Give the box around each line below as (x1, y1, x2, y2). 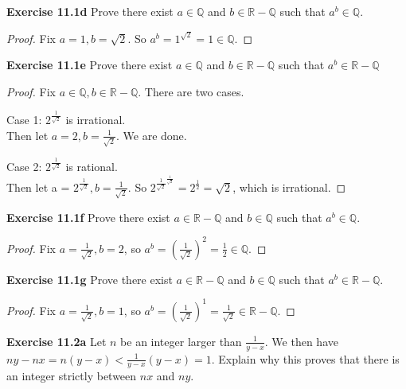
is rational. (65, 158, 118, 175)
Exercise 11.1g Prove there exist (6, 270, 173, 287)
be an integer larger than (120, 333, 242, 349)
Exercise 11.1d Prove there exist (6, 3, 174, 19)
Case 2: (6, 158, 42, 175)
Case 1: (6, 111, 42, 128)
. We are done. (116, 126, 187, 143)
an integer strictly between (6, 368, 137, 384)
